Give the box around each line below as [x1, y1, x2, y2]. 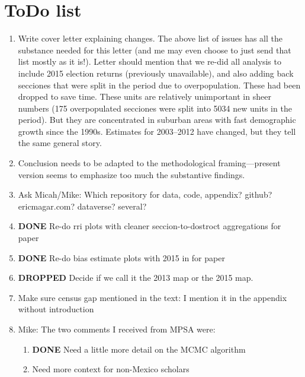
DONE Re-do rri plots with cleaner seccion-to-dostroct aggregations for [18, 220, 281, 232]
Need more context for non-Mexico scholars [32, 363, 190, 375]
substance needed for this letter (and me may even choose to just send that [18, 43, 291, 56]
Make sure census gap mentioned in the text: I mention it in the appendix [18, 291, 287, 303]
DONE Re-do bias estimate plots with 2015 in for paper [18, 251, 225, 264]
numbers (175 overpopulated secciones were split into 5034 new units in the [18, 102, 292, 114]
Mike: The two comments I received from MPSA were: [18, 323, 216, 335]
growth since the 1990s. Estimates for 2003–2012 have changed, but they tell [18, 125, 296, 137]
